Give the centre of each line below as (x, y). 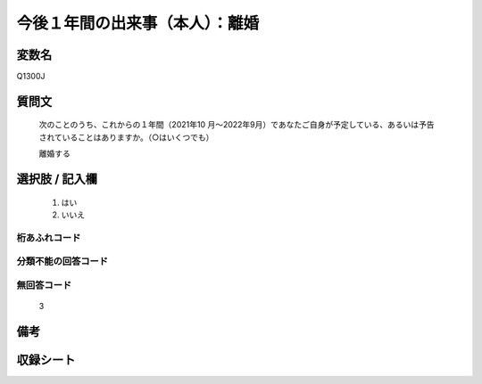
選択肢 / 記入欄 (57, 180)
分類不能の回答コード (62, 261)
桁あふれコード (49, 238)
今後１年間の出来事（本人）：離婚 (138, 23)
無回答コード (44, 285)
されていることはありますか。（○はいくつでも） (126, 137)
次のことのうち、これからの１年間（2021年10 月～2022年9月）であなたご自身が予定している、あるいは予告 (237, 125)
